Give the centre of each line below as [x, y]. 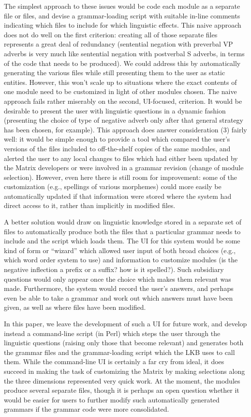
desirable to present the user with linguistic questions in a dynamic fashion [115, 110]
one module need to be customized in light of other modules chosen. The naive [120, 91]
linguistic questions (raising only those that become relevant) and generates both [124, 343]
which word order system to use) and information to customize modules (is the [121, 260]
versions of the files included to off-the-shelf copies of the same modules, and [117, 148]
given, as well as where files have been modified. [75, 307]
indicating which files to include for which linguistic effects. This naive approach [123, 25]
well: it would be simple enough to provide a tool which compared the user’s [117, 139]
